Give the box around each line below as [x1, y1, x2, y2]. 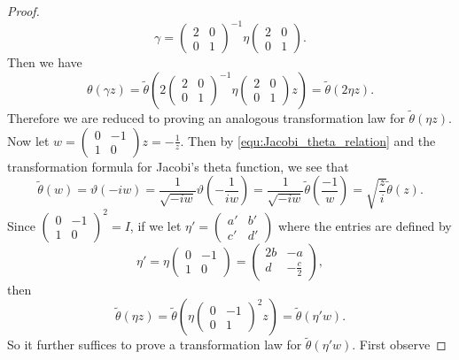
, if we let [129, 216, 182, 234]
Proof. [7, 2, 40, 19]
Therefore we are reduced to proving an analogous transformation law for [7, 108, 405, 126]
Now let [7, 131, 50, 149]
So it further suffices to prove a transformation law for [7, 335, 302, 354]
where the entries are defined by [277, 216, 452, 234]
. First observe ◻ [352, 335, 447, 354]
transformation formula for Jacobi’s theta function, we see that [7, 157, 349, 175]
